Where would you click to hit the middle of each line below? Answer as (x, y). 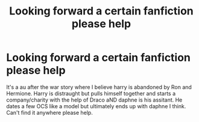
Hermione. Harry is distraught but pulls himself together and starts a (91, 93)
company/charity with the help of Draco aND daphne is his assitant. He (94, 100)
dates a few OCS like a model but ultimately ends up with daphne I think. (96, 106)
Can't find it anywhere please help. (50, 112)
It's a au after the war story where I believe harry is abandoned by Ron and (99, 87)
